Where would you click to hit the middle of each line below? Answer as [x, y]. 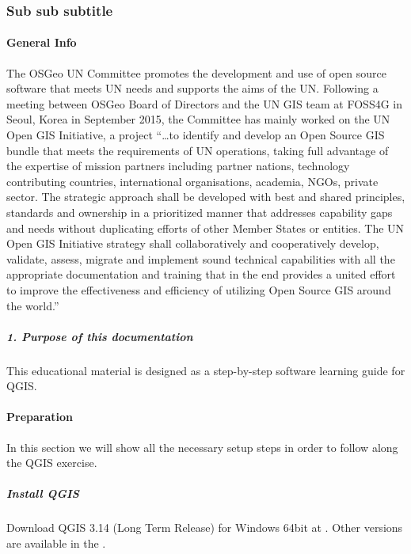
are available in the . [56, 543]
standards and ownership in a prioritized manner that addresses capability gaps [200, 212]
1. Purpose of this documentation [100, 336]
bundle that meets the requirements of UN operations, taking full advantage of [198, 150]
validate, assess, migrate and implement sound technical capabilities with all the [201, 258]
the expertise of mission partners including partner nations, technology [178, 166]
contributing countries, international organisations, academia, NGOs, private [192, 181]
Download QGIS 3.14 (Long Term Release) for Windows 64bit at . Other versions [205, 527]
